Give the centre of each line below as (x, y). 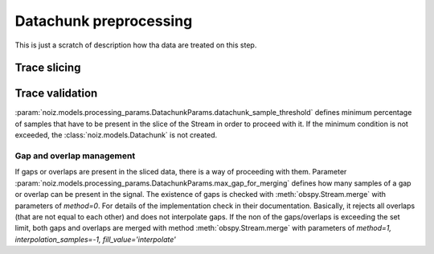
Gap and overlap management (75, 156)
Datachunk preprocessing (104, 21)
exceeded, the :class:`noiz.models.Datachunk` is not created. (116, 135)
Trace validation (56, 94)
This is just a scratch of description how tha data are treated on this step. (136, 45)
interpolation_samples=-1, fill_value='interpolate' (95, 239)
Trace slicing (48, 68)
